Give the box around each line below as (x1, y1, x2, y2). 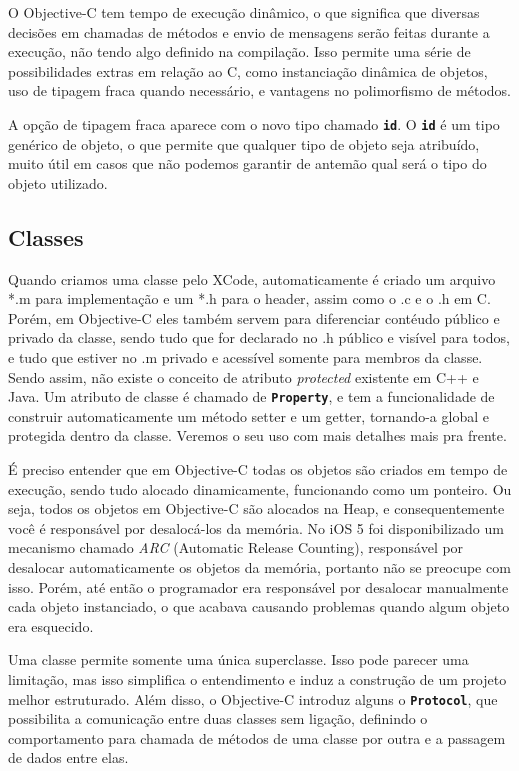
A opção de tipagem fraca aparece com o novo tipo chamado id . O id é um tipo (8, 113, 500, 134)
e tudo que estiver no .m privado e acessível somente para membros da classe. (8, 346, 483, 367)
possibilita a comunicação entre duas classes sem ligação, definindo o (8, 708, 428, 729)
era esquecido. (8, 615, 94, 636)
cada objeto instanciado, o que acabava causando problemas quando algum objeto (8, 596, 510, 617)
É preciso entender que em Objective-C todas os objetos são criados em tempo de (8, 459, 508, 480)
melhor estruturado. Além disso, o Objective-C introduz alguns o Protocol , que (8, 688, 498, 709)
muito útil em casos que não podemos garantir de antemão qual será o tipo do (8, 153, 487, 174)
